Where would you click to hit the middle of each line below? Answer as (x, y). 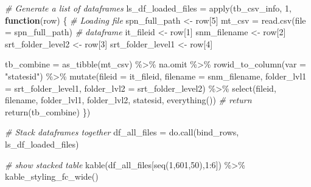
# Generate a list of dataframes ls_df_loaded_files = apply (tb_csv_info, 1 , (148, 8)
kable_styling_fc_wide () (52, 176)
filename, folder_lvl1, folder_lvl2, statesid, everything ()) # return (128, 100)
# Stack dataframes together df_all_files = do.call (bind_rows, (122, 132)
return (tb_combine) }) (48, 111)
